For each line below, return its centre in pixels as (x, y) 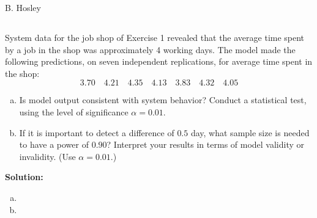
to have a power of (54, 144)
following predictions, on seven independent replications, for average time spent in (159, 61)
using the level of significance (74, 111)
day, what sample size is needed (250, 132)
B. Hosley (23, 7)
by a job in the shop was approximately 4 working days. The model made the (150, 49)
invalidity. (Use (47, 156)
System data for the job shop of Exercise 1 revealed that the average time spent (155, 37)
